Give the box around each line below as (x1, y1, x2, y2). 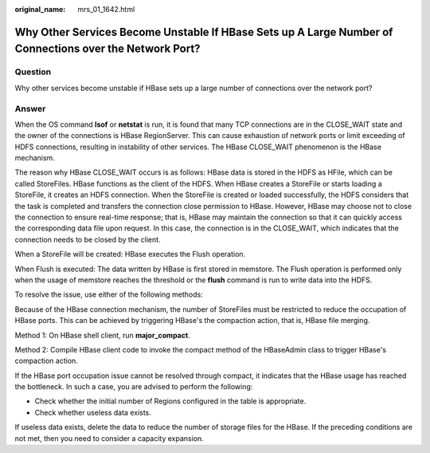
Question (14, 66, 52, 77)
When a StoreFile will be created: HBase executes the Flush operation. (14, 250, 246, 259)
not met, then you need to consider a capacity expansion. (14, 433, 205, 443)
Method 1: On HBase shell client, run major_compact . (14, 330, 190, 340)
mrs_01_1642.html (77, 5, 135, 14)
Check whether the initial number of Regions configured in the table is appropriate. (34, 396, 307, 406)
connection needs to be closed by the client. (14, 234, 161, 244)
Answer (14, 103, 46, 114)
